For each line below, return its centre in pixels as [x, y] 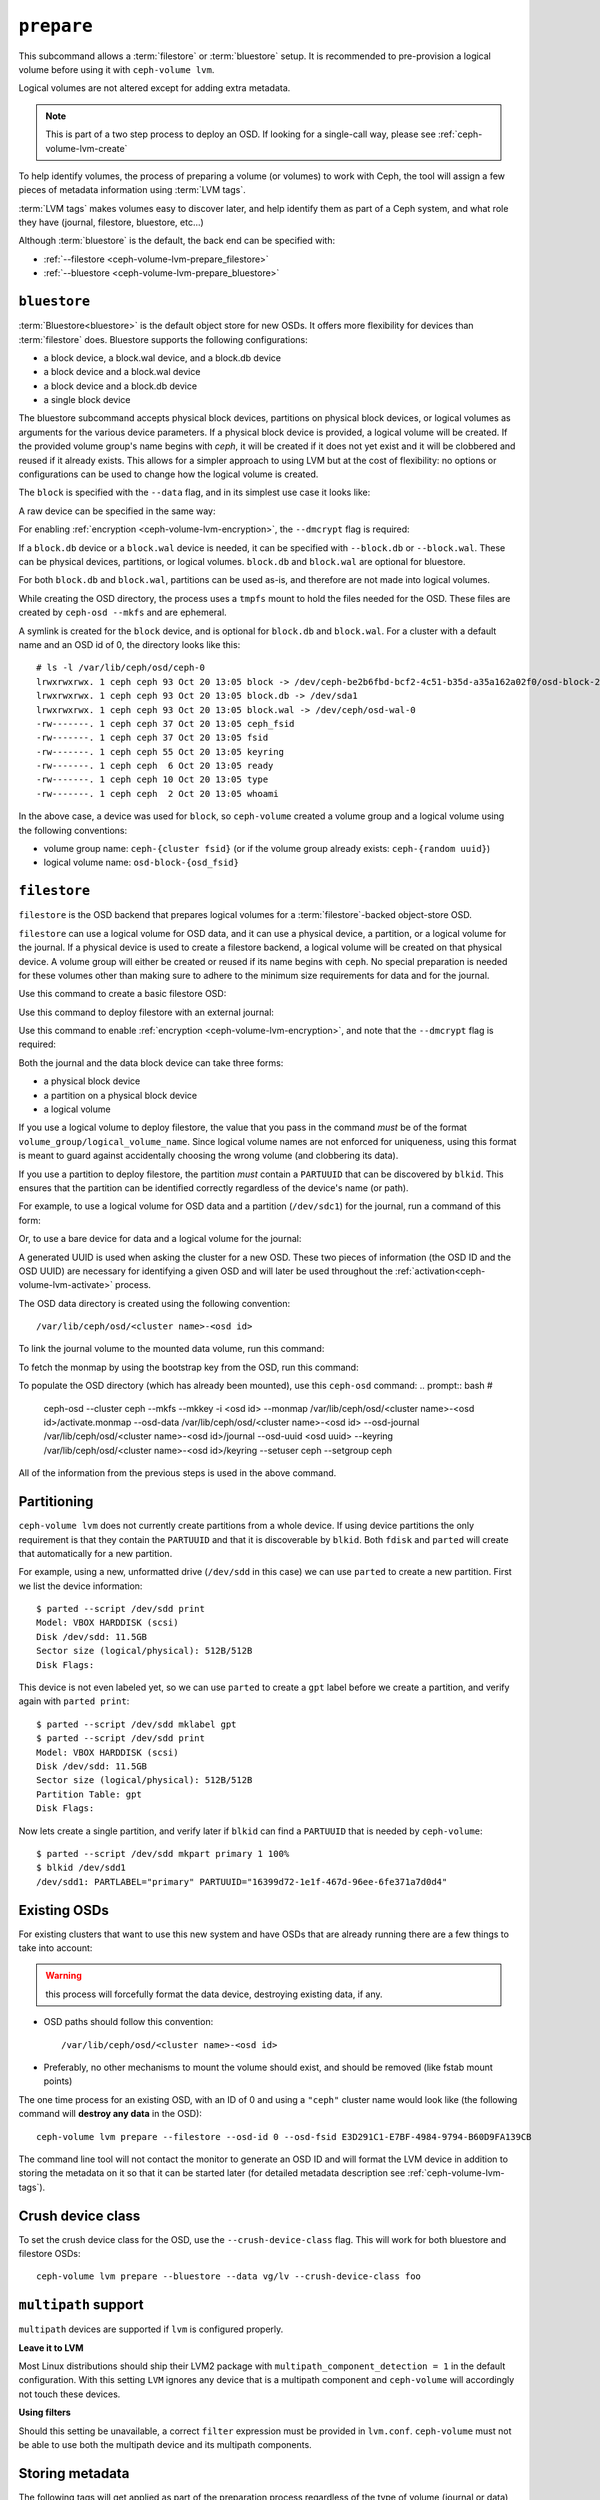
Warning [63, 1976]
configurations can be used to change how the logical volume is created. [168, 474]
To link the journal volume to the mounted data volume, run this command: [171, 1349]
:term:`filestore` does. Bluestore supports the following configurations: [163, 339]
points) [58, 2081]
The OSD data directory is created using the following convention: [154, 1303]
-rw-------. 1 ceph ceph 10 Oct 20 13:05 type [152, 779]
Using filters [45, 2412]
